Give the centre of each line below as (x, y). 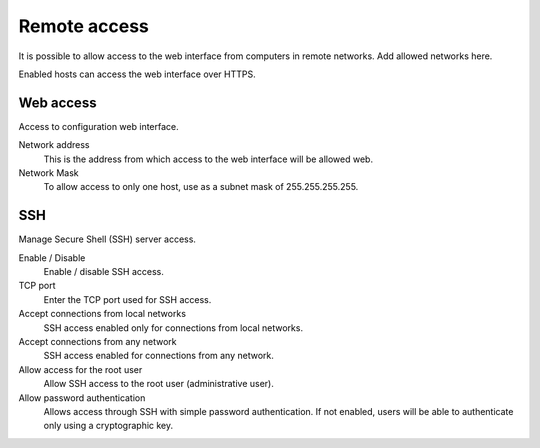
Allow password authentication (82, 397)
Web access (57, 102)
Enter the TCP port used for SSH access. (127, 299)
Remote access (83, 26)
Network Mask (48, 173)
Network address (54, 145)
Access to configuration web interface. (98, 126)
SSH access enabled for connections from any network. (158, 356)
